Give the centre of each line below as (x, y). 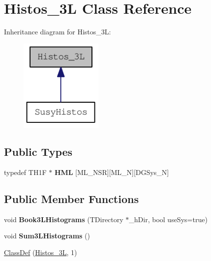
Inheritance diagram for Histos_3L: (58, 32)
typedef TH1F (25, 172)
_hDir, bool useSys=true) (168, 219)
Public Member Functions (71, 199)
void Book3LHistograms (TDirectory (64, 219)
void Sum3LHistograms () (47, 236)
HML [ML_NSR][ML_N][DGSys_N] (112, 172)
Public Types (38, 152)
